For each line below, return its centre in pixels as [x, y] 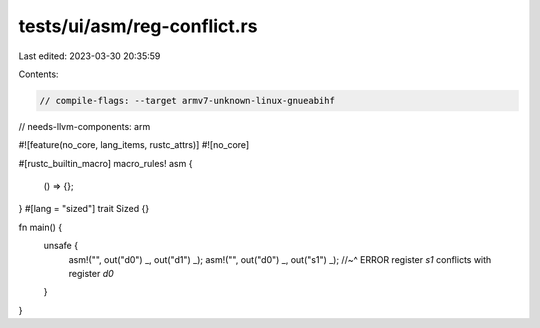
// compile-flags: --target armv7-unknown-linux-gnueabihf [187, 100]
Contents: [38, 74]
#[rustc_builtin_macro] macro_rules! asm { [105, 163]
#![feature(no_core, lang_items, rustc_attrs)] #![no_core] [134, 145]
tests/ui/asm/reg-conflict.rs [138, 26]
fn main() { [40, 227]
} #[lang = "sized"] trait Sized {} [84, 209]
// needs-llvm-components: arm [84, 126]
